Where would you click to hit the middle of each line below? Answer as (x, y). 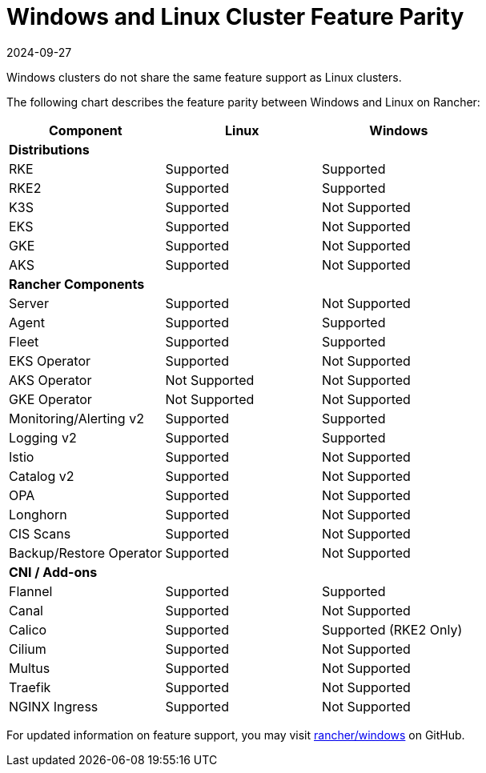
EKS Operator (50, 360)
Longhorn (38, 514)
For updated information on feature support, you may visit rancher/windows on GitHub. (236, 735)
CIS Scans (40, 533)
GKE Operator (50, 399)
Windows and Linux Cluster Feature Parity (235, 17)
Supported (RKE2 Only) (392, 629)
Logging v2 (43, 437)
